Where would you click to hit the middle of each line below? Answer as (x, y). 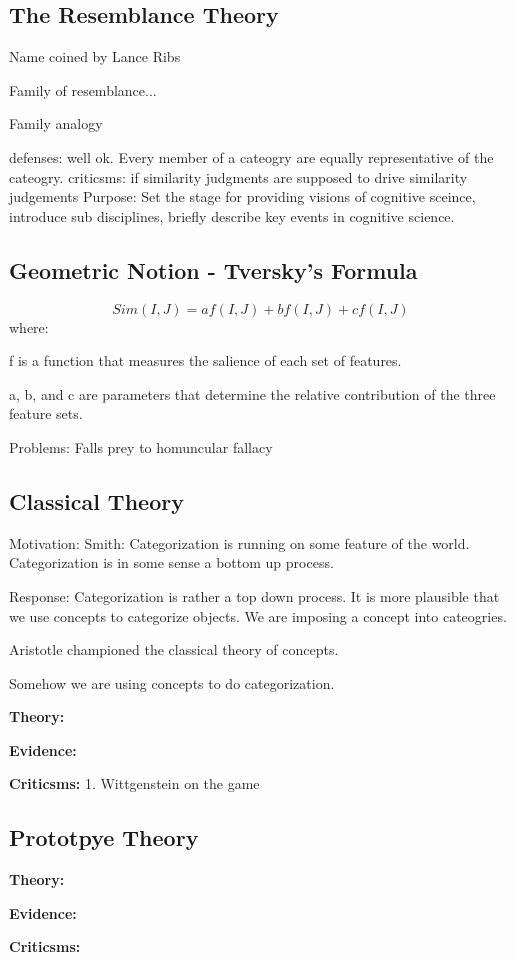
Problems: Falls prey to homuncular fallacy (141, 446)
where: (29, 326)
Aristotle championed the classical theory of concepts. (174, 649)
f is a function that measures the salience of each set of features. (205, 360)
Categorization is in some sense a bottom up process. (171, 562)
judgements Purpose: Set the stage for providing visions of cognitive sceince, (242, 196)
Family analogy (56, 123)
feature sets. (46, 413)
